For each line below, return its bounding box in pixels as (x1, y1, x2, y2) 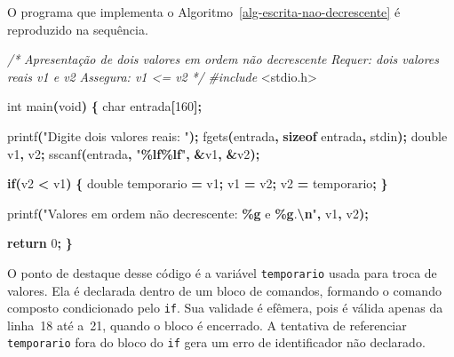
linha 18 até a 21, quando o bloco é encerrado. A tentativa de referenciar (7, 315, 407, 334)
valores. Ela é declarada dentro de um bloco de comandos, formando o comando (7, 281, 442, 299)
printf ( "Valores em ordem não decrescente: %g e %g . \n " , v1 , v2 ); (7, 203, 369, 222)
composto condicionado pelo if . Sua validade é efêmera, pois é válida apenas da (7, 298, 443, 317)
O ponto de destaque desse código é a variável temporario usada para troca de (7, 263, 437, 282)
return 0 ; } (7, 234, 73, 252)
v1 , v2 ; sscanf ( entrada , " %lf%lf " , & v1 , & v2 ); (7, 144, 260, 163)
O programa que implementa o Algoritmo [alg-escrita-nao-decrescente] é (7, 3, 401, 20)
